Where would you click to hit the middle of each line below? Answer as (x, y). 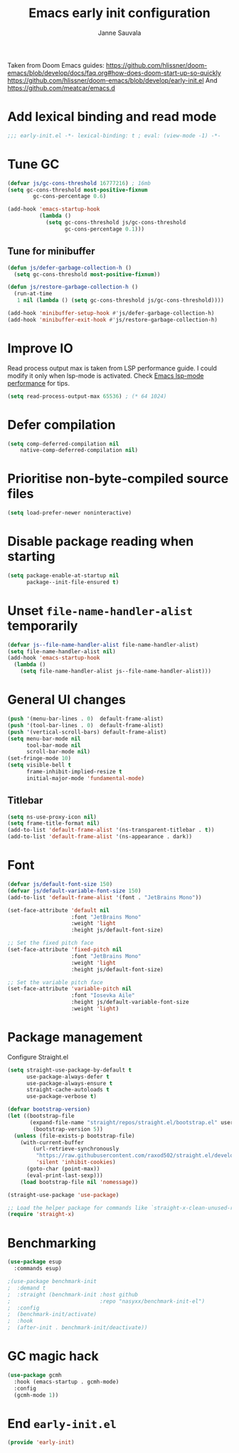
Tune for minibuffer (51, 252)
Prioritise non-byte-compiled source (118, 479)
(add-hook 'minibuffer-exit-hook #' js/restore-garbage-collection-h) (113, 319)
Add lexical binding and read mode (112, 117)
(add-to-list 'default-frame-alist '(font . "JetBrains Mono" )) (105, 897)
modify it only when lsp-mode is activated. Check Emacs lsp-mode (106, 376)
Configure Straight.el (38, 1057)
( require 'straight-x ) (41, 1215)
